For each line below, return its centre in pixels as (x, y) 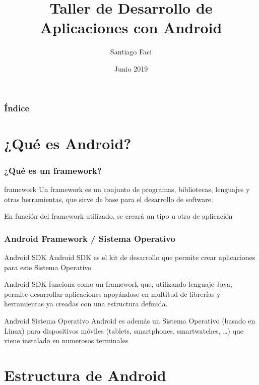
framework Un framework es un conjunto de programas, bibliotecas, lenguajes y (127, 189)
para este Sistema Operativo (48, 267)
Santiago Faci (131, 52)
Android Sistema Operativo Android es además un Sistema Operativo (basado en (130, 320)
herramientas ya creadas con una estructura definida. (86, 304)
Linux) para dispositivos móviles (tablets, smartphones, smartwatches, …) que (124, 330)
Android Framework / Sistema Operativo (90, 238)
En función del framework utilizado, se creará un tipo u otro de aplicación (118, 216)
